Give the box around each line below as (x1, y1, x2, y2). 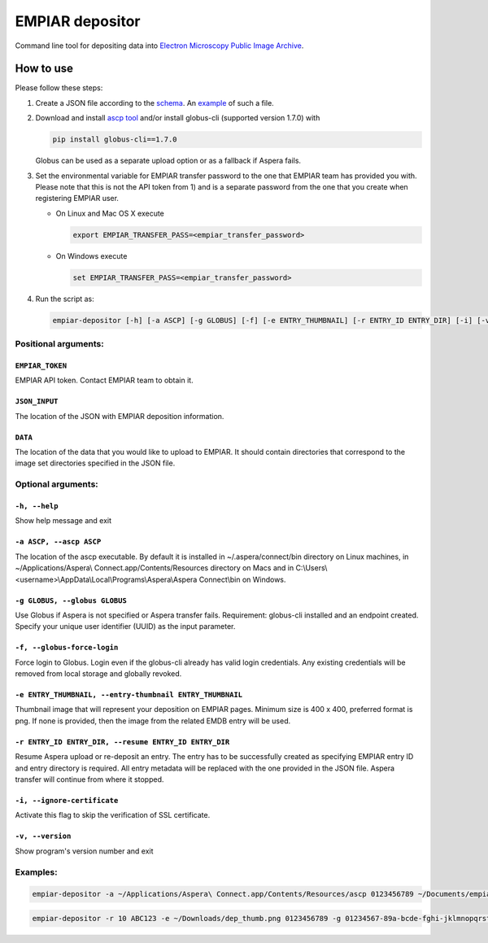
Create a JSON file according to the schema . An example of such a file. (35, 98, 274, 107)
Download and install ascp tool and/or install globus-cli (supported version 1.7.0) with (35, 113, 320, 123)
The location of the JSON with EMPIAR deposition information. (15, 411, 224, 421)
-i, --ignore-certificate (15, 796, 119, 805)
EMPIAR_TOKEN (15, 360, 68, 370)
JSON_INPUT (15, 397, 59, 406)
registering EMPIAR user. (35, 194, 120, 203)
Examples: (15, 867, 58, 878)
